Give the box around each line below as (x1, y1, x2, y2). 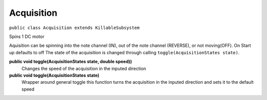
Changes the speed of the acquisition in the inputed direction (21, 66, 146, 71)
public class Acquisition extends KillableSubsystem (9, 25, 140, 31)
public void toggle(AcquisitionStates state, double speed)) (9, 59, 132, 65)
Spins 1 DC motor (9, 33, 44, 39)
